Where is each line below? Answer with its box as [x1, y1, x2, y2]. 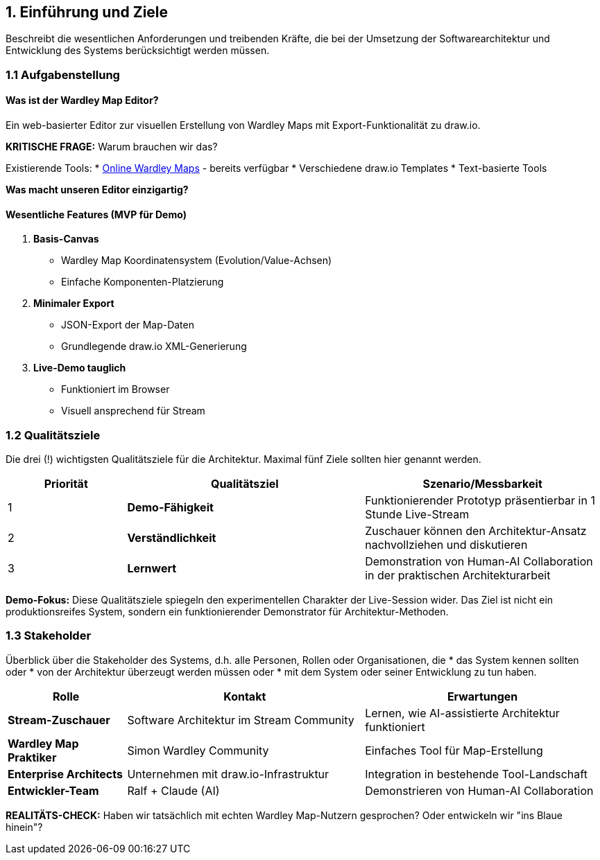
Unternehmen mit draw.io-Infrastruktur [127, 766, 329, 781]
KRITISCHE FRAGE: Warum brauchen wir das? [6, 141, 218, 153]
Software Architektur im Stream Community [127, 712, 354, 727]
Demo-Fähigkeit [127, 500, 214, 514]
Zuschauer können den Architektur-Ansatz [365, 523, 587, 538]
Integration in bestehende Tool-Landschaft [365, 766, 588, 781]
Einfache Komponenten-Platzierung [61, 276, 224, 288]
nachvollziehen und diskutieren [365, 537, 528, 552]
